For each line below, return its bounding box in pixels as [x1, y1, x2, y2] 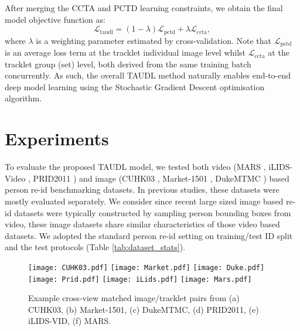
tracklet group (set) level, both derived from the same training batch [5, 57, 251, 70]
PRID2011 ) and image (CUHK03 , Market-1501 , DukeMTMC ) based [33, 172, 289, 184]
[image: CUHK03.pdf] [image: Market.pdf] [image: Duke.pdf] [28, 263, 265, 272]
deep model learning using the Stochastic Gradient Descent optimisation [5, 80, 265, 93]
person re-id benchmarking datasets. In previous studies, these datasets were [5, 183, 279, 196]
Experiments [5, 127, 109, 151]
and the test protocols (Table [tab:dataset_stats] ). [5, 241, 186, 253]
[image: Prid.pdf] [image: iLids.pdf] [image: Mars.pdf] [28, 275, 252, 284]
